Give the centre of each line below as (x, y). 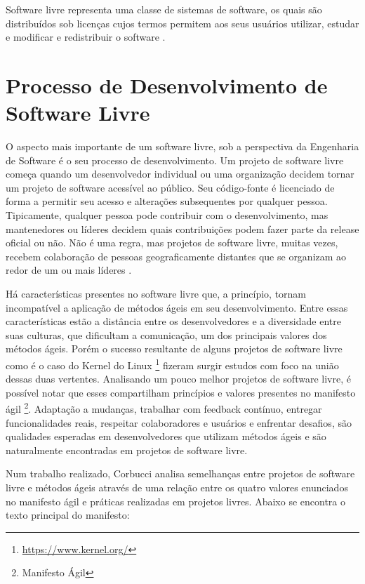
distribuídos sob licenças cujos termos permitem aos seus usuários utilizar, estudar (182, 23)
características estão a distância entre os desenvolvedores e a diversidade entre (173, 321)
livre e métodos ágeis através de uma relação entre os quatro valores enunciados (177, 487)
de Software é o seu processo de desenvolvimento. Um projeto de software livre (175, 160)
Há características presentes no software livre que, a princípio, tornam (156, 294)
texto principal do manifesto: (68, 515)
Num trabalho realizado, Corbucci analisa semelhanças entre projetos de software (180, 473)
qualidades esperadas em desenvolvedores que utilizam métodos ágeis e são (166, 436)
